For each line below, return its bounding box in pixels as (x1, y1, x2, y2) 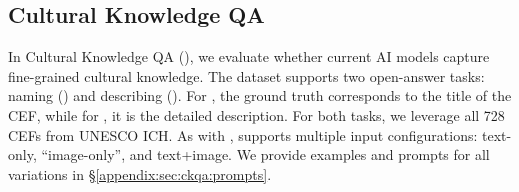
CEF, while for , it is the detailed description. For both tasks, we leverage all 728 (8, 104, 505, 125)
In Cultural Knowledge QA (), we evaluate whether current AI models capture (8, 46, 490, 67)
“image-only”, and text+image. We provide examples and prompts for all (41, 144, 490, 165)
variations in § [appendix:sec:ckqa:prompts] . (8, 163, 272, 184)
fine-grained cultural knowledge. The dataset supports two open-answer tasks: (8, 65, 485, 86)
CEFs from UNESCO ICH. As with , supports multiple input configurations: (8, 124, 478, 145)
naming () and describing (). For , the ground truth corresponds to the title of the (8, 85, 512, 106)
